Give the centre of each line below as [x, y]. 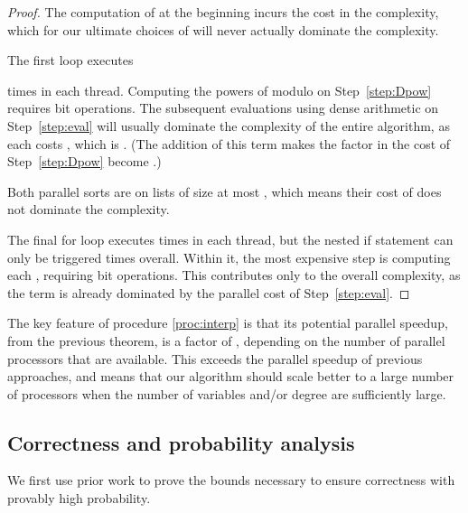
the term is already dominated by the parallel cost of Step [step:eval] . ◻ [209, 292]
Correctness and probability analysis [181, 442]
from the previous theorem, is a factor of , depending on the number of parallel [226, 340]
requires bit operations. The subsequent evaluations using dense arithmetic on [223, 108]
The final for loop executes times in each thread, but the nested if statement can [230, 239]
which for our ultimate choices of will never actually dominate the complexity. [223, 29]
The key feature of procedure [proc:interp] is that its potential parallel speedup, [228, 323]
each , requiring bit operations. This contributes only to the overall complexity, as [234, 275]
